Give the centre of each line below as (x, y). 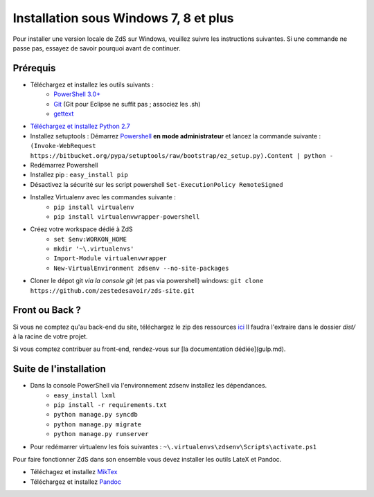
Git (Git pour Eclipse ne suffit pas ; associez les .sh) (127, 104)
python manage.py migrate (98, 424)
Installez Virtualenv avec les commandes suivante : (103, 197)
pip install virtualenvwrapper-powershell (127, 217)
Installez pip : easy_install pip (79, 175)
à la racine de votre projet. (50, 336)
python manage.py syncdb (96, 415)
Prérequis (34, 68)
